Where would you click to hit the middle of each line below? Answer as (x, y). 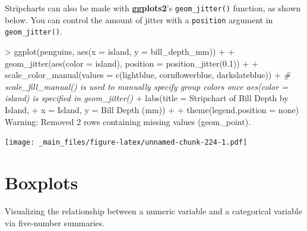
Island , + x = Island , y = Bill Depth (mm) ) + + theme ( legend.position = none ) (152, 109)
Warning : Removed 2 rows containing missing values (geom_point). (128, 121)
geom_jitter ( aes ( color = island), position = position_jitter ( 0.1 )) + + (132, 63)
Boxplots (42, 182)
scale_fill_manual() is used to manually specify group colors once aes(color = (146, 86)
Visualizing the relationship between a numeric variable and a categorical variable (153, 210)
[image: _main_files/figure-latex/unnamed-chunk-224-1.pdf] (126, 143)
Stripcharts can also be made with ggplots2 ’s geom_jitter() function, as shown (153, 8)
